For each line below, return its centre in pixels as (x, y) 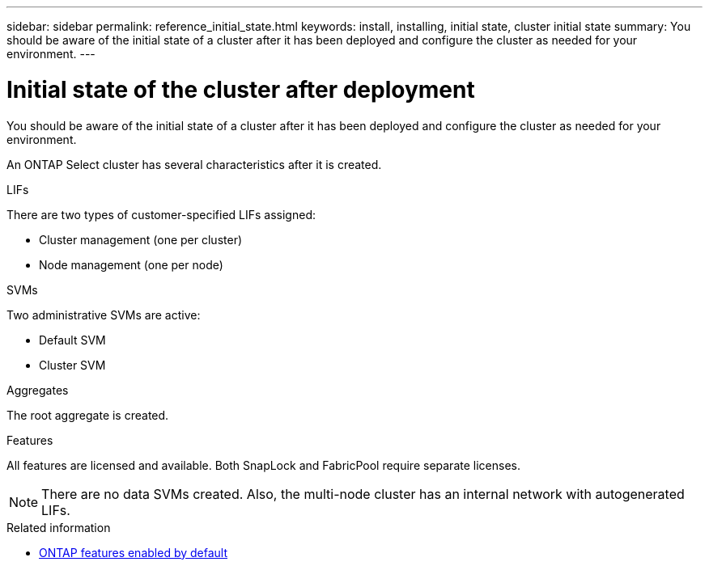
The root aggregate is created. (88, 415)
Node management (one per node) (131, 264)
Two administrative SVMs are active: (104, 315)
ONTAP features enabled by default (134, 552)
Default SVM (72, 340)
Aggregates (38, 390)
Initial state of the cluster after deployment (241, 89)
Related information (59, 527)
